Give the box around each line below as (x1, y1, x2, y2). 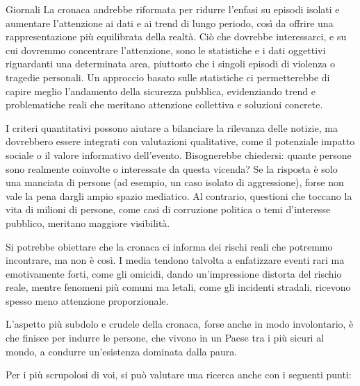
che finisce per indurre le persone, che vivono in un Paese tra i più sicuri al (6, 330, 325, 345)
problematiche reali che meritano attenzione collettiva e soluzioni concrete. (6, 97, 323, 112)
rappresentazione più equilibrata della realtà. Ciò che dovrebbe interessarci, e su (6, 29, 347, 44)
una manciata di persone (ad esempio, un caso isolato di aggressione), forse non (6, 175, 344, 190)
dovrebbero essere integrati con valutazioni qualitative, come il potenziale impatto (6, 134, 355, 149)
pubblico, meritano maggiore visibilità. (6, 215, 170, 230)
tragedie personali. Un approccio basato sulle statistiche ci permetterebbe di (6, 69, 330, 84)
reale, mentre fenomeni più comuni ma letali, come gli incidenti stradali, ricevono (6, 280, 351, 294)
